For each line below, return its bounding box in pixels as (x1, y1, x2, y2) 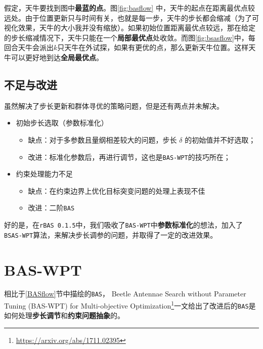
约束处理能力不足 (16, 168, 73, 179)
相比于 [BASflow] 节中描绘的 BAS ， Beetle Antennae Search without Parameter (4, 288, 246, 299)
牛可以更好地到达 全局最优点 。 (4, 52, 103, 62)
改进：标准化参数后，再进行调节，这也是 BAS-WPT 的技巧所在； (28, 151, 231, 162)
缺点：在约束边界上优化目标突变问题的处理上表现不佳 (28, 185, 205, 196)
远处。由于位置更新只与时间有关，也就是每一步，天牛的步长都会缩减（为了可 (4, 12, 259, 23)
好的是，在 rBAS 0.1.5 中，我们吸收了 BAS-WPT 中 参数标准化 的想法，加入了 (4, 220, 243, 230)
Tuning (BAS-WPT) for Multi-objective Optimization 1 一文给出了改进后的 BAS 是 (4, 299, 256, 311)
